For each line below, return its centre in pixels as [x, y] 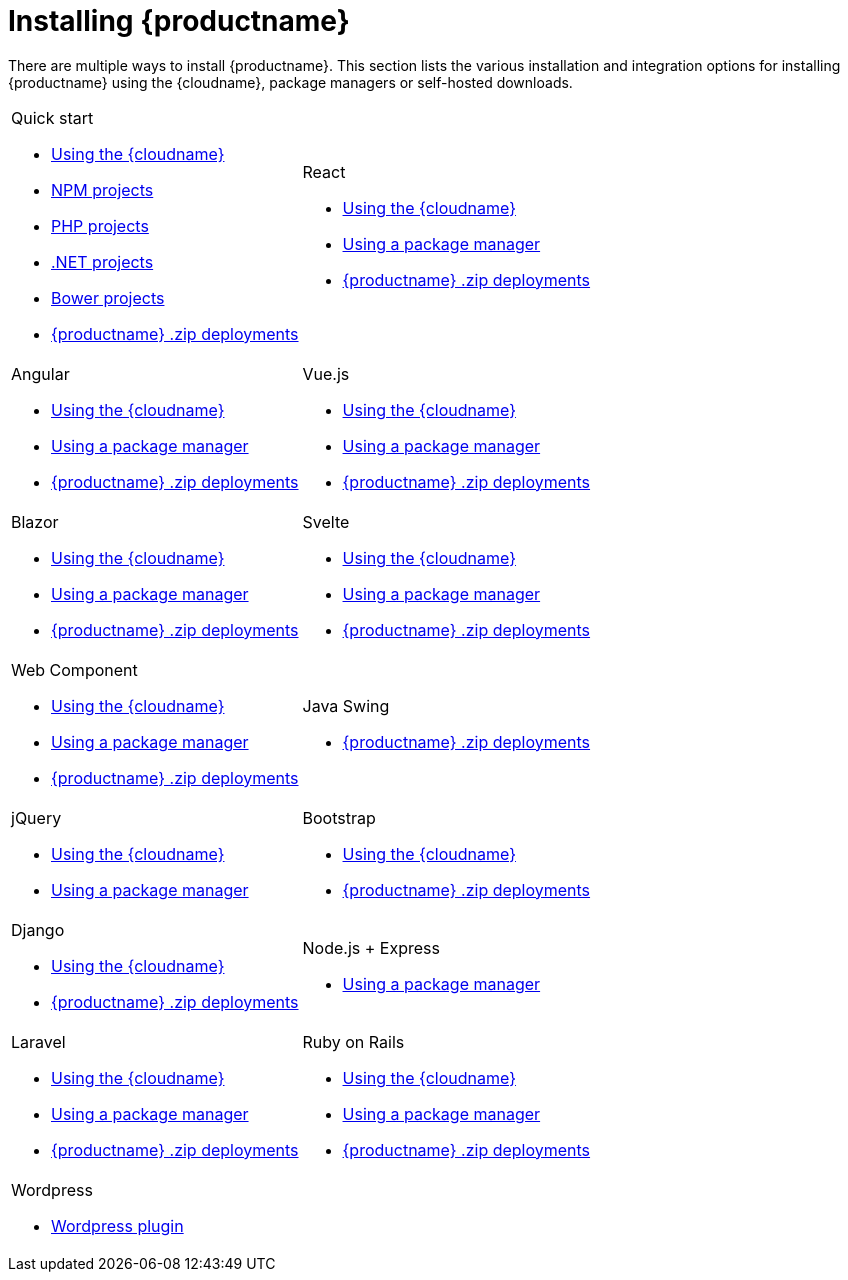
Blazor [35, 521]
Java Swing [346, 705]
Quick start [52, 117]
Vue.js [326, 373]
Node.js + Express [371, 947]
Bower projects [108, 297]
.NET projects [102, 261]
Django [38, 929]
